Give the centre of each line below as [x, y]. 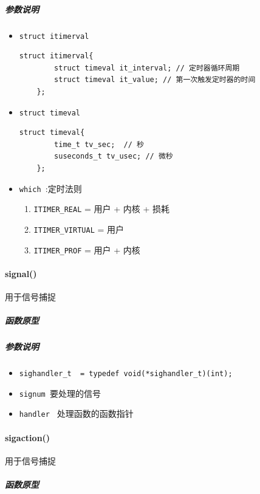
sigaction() [28, 437]
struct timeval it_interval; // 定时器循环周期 [147, 68]
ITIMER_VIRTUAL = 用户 [79, 229]
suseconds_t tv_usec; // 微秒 [114, 156]
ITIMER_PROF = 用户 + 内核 [87, 249]
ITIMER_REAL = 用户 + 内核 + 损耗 [101, 209]
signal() [21, 273]
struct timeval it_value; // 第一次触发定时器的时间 [155, 80]
